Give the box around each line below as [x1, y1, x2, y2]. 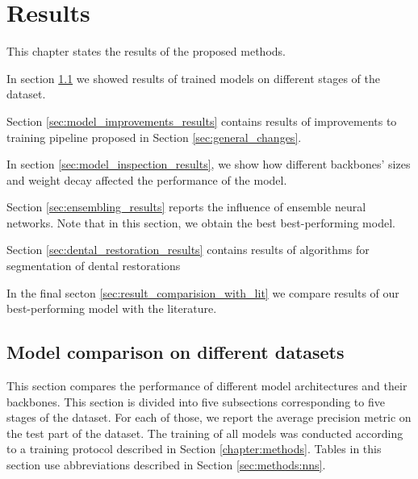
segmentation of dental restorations [6, 257, 181, 274]
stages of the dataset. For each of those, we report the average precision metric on [6, 409, 412, 426]
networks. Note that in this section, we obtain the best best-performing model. [6, 214, 395, 231]
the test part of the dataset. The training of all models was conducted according [6, 424, 403, 441]
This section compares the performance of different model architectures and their [6, 377, 408, 394]
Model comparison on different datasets [6, 339, 345, 364]
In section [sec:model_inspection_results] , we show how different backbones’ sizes [6, 156, 411, 173]
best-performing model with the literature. [6, 300, 217, 317]
